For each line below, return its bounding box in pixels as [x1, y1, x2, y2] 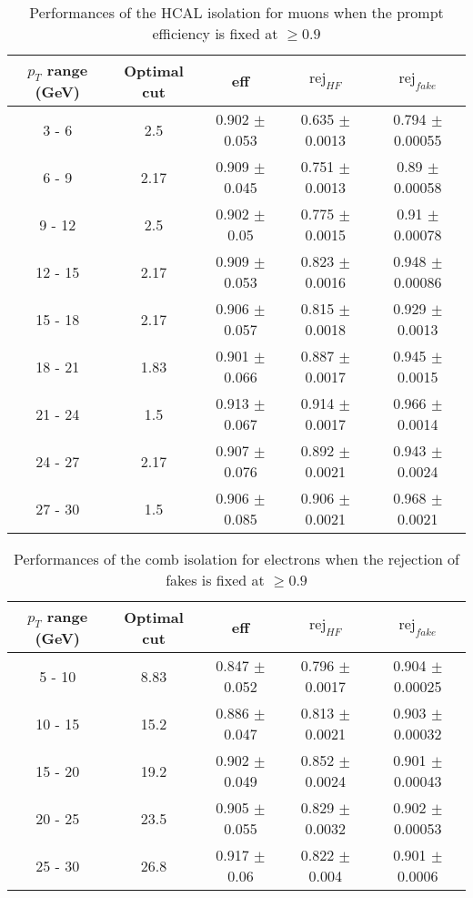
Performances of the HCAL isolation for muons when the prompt [29, 2, 444, 23]
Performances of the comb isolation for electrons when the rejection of [13, 548, 460, 570]
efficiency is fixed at [152, 23, 278, 44]
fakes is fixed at [166, 569, 265, 591]
